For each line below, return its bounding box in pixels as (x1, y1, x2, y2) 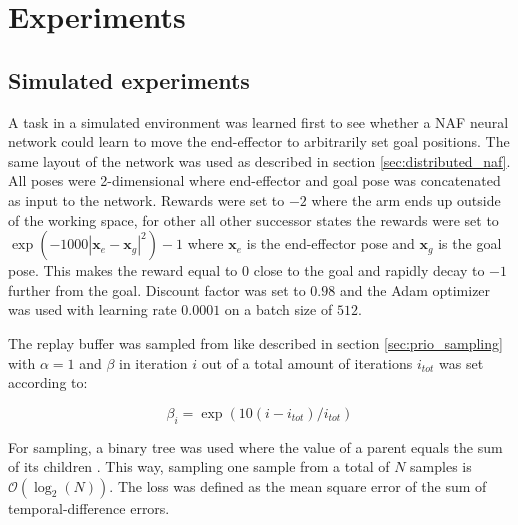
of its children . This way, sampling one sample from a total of (8, 456, 390, 477)
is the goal (438, 233, 502, 254)
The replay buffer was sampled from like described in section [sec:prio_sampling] (8, 332, 503, 353)
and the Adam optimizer (339, 279, 491, 300)
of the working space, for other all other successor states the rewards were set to (8, 209, 499, 230)
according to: (8, 372, 88, 393)
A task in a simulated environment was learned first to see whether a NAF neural (8, 111, 509, 132)
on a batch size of (224, 299, 333, 320)
